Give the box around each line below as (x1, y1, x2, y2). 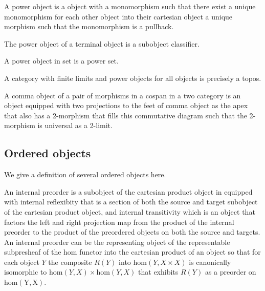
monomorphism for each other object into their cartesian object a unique (4, 11, 233, 22)
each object (4, 256, 39, 267)
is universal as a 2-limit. (37, 120, 113, 131)
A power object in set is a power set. (4, 55, 119, 66)
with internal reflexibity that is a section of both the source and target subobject (4, 196, 258, 207)
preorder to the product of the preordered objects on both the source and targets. (4, 226, 260, 237)
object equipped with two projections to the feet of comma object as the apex (4, 100, 248, 111)
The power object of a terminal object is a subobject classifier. (4, 38, 200, 49)
